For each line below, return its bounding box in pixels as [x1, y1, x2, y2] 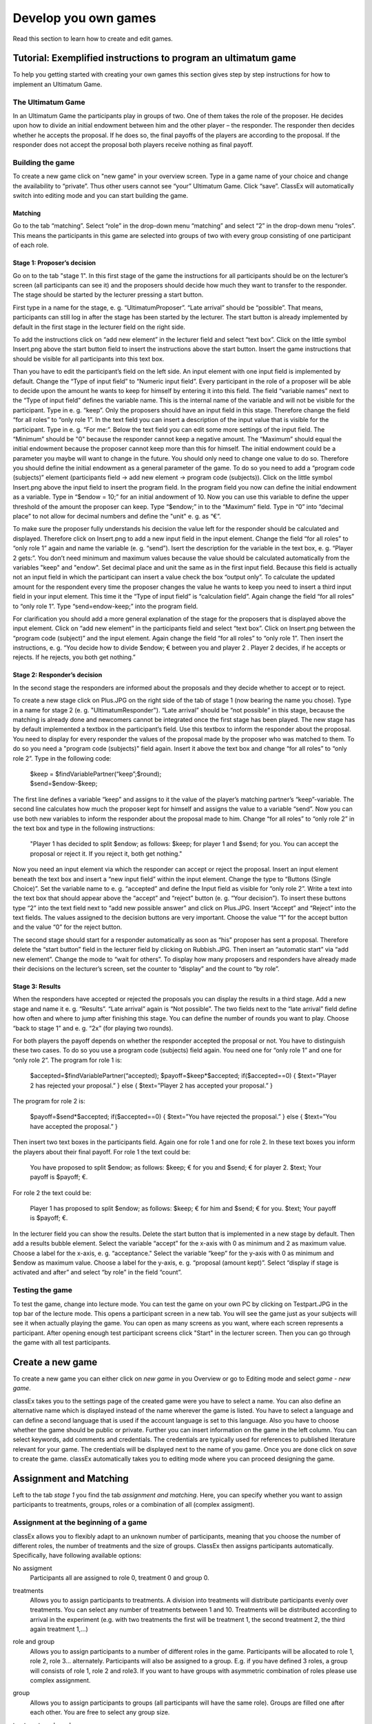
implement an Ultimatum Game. [12, 80, 103, 88]
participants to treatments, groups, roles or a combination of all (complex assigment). [12, 1501, 255, 1509]
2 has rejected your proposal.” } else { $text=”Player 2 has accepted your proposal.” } [30, 1081, 273, 1090]
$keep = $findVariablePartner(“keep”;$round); [30, 770, 162, 778]
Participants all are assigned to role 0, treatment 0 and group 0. [30, 1574, 209, 1582]
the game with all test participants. [12, 1339, 111, 1347]
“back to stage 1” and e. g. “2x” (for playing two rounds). [12, 1024, 174, 1032]
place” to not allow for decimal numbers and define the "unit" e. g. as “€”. [12, 512, 221, 521]
